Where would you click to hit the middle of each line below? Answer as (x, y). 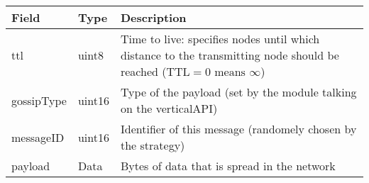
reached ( (143, 71)
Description (153, 17)
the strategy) (153, 145)
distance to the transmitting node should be (230, 55)
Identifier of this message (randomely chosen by (238, 129)
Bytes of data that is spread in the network (228, 166)
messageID (38, 137)
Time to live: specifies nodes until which (220, 39)
